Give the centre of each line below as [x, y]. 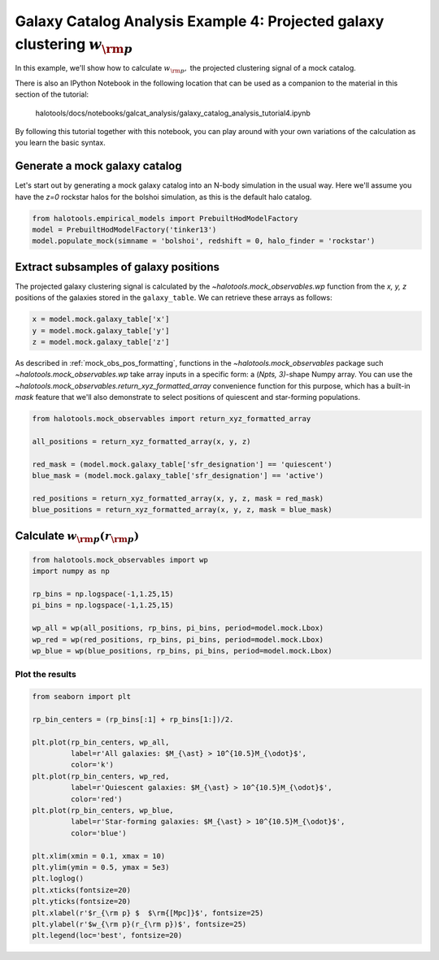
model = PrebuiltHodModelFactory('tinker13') [124, 229]
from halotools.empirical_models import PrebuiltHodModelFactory [165, 218]
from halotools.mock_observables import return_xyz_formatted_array [172, 419]
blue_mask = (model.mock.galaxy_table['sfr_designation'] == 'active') [178, 476]
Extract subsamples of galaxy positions [117, 267]
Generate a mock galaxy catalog [98, 166]
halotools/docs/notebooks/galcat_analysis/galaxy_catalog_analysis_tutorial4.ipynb [173, 113]
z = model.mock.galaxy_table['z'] [101, 342]
